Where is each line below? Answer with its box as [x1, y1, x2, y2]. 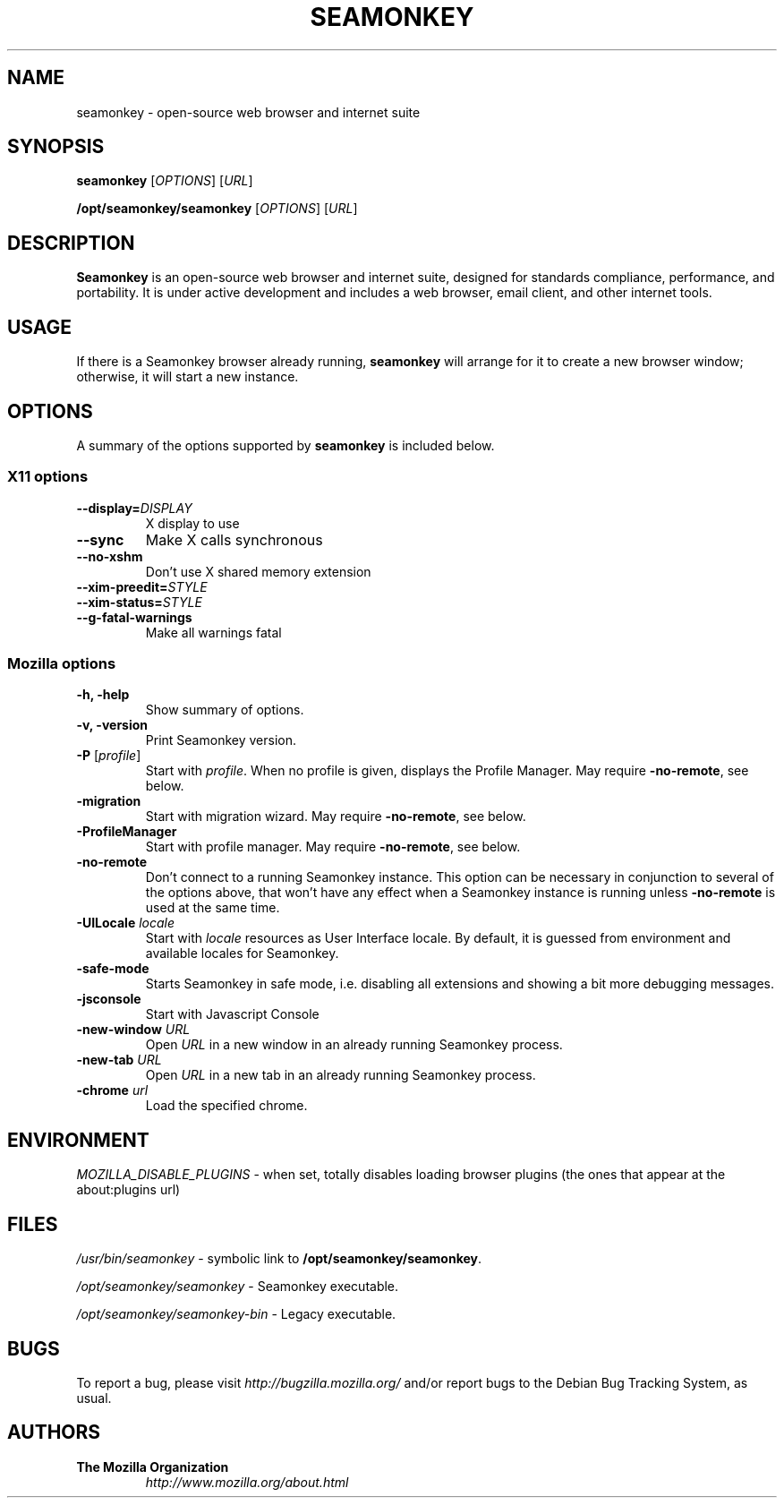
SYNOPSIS [7, 135, 105, 158]
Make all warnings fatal [145, 624, 282, 640]
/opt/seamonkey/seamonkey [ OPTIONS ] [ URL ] [76, 201, 358, 217]
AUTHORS [7, 1421, 101, 1444]
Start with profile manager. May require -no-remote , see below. [145, 839, 521, 855]
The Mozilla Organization [76, 1458, 229, 1475]
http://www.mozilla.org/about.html [145, 1474, 349, 1490]
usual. [76, 1390, 112, 1406]
